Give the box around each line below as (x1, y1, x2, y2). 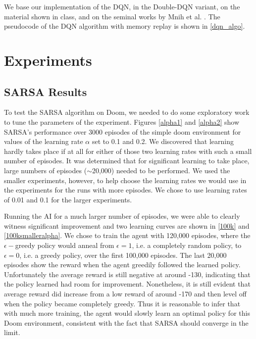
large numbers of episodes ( (4, 165, 87, 175)
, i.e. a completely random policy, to (132, 240, 242, 250)
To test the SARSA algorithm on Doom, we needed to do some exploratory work (4, 107, 250, 117)
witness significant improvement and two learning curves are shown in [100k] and (4, 220, 250, 231)
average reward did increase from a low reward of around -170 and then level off (4, 289, 247, 299)
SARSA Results (4, 84, 87, 99)
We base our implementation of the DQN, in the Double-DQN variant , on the (4, 1, 240, 11)
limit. (4, 327, 20, 338)
